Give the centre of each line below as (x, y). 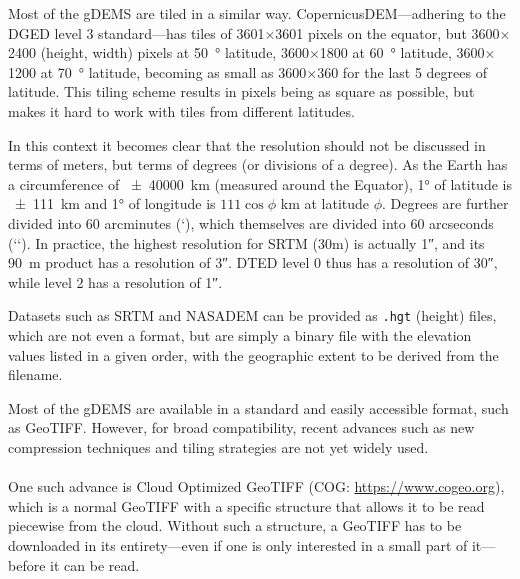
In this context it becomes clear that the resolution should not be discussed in (247, 144)
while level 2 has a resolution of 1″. (115, 281)
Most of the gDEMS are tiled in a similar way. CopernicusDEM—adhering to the (257, 13)
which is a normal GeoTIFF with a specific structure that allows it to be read (246, 505)
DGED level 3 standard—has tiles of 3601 (136, 32)
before (27, 564)
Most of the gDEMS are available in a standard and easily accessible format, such (258, 407)
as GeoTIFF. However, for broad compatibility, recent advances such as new (241, 427)
